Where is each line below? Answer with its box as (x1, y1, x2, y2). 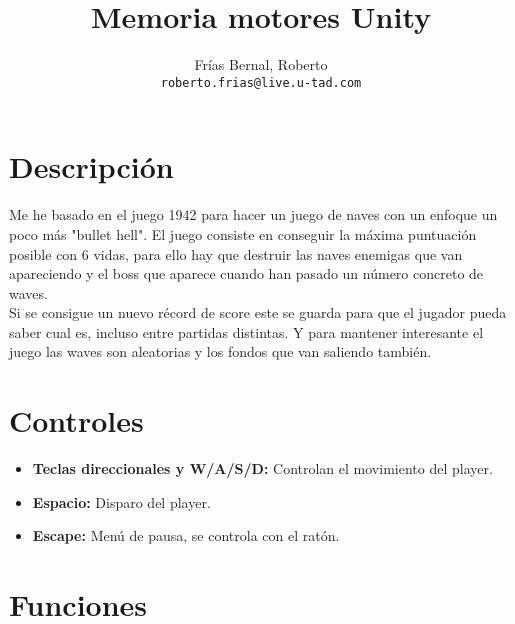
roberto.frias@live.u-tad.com (160, 75, 362, 90)
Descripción (9, 146, 174, 187)
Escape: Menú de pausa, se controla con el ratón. (32, 525, 340, 546)
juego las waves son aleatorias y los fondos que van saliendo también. (9, 341, 432, 362)
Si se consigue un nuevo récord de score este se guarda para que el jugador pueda (9, 302, 507, 323)
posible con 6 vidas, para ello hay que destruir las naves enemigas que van (9, 243, 463, 264)
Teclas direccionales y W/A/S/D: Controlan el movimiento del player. (32, 458, 493, 479)
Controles (9, 400, 144, 441)
